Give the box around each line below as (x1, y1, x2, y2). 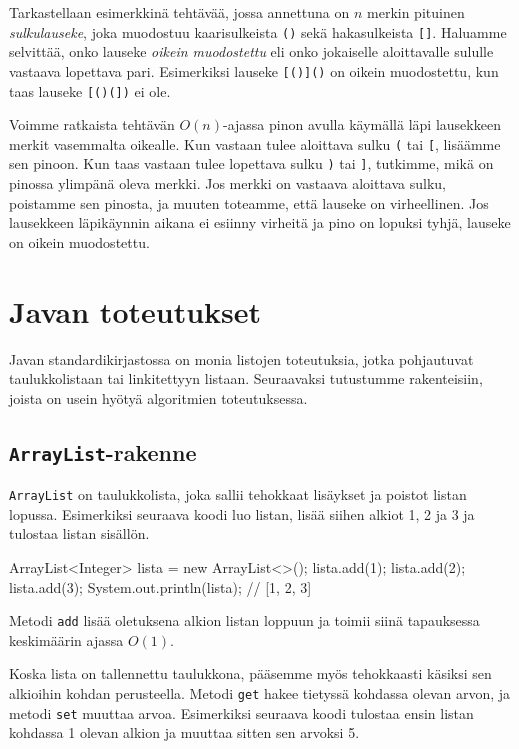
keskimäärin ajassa (9, 629, 124, 650)
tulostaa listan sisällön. (9, 523, 150, 544)
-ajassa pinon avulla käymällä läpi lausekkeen (223, 114, 501, 135)
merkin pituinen (367, 2, 465, 22)
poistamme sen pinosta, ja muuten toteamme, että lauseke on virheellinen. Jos (9, 192, 489, 213)
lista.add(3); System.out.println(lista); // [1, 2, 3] (9, 576, 312, 597)
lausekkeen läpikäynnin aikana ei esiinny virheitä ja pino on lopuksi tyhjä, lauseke (9, 212, 511, 233)
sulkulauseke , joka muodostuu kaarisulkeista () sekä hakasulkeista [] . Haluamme (9, 21, 507, 42)
